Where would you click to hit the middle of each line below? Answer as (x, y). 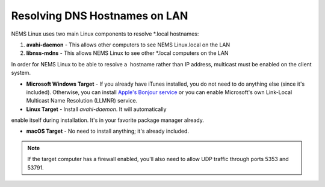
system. (21, 73)
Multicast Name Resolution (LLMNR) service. (82, 101)
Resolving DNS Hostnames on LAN (100, 16)
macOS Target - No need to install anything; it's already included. (108, 131)
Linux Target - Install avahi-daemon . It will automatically (96, 109)
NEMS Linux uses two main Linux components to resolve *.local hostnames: (105, 34)
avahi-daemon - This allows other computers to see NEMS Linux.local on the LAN (128, 45)
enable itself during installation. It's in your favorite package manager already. (107, 120)
